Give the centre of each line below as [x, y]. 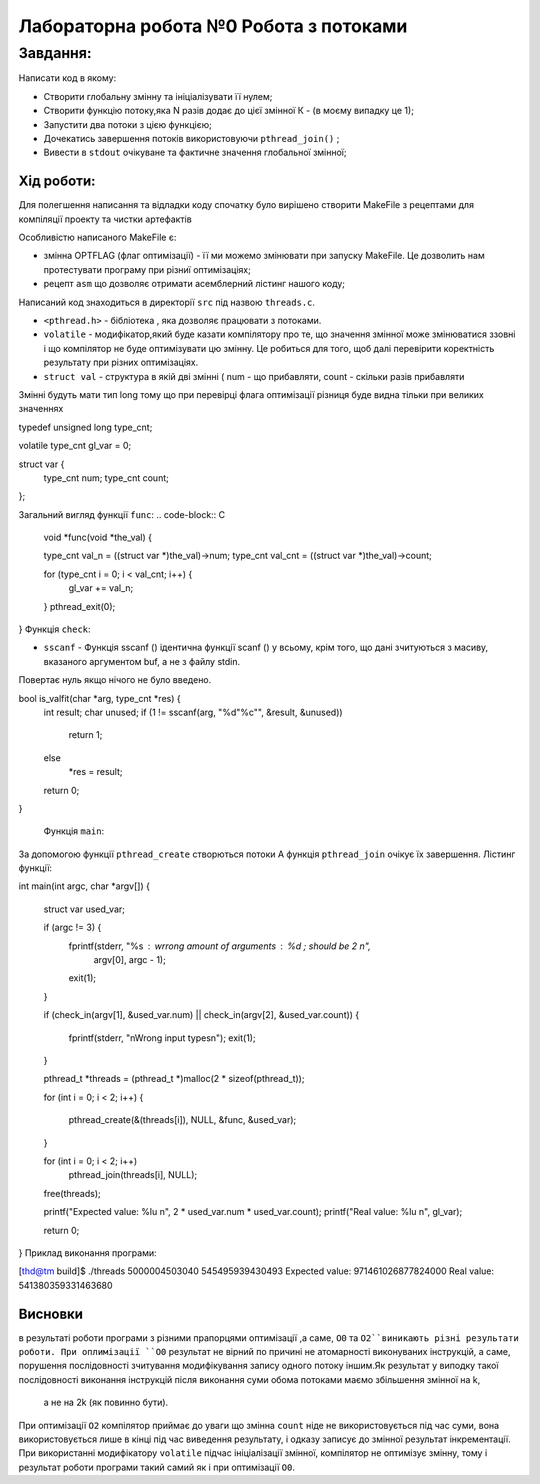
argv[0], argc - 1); [130, 960]
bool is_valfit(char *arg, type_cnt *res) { [99, 698]
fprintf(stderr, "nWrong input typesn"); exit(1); [162, 1037]
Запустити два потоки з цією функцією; [127, 124]
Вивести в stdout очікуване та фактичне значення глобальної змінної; [195, 152]
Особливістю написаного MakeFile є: [97, 237]
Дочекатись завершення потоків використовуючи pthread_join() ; [191, 138]
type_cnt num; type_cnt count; [106, 477]
